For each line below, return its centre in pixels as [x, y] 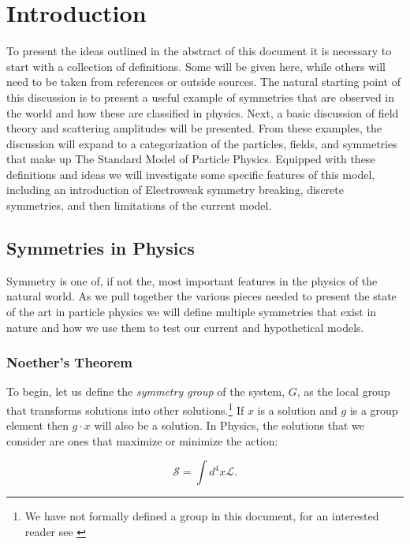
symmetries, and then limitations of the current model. [139, 205]
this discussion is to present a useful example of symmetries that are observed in [201, 97]
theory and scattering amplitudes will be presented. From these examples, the [194, 128]
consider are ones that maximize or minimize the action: [142, 440]
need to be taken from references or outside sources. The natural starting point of [203, 82]
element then [37, 425]
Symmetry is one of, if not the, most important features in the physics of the [192, 280]
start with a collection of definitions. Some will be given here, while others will [196, 66]
